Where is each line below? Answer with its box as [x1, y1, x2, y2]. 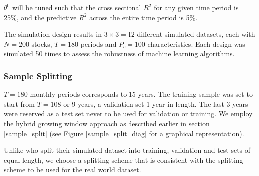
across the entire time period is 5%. [89, 12, 198, 22]
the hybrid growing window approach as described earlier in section [4, 118, 210, 128]
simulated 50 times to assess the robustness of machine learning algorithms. [4, 48, 235, 59]
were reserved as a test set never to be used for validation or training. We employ [4, 108, 253, 119]
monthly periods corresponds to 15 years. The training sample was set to [30, 89, 253, 99]
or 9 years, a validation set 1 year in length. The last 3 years [63, 98, 248, 109]
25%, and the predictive [4, 12, 77, 22]
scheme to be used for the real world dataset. [4, 164, 141, 175]
